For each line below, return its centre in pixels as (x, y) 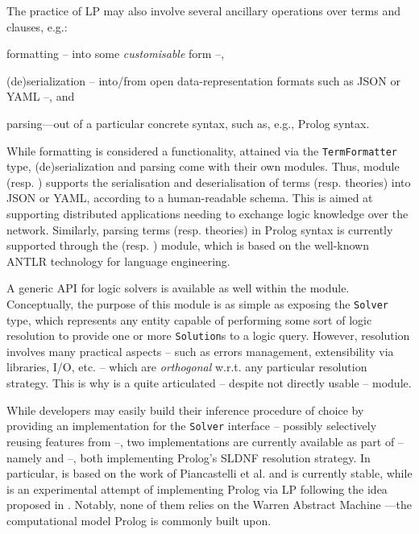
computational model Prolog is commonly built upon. (139, 520)
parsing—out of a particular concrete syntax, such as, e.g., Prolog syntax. (188, 123)
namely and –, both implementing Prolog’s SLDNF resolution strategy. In (189, 457)
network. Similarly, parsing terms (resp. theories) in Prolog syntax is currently (200, 229)
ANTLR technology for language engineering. (118, 261)
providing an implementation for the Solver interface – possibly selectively (192, 426)
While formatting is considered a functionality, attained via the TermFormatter (202, 150)
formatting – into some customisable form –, (116, 54)
